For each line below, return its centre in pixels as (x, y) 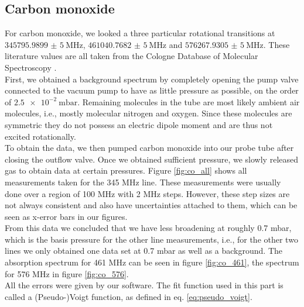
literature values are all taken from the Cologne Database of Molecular (131, 56)
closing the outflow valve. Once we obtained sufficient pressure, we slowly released (152, 159)
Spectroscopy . (31, 67)
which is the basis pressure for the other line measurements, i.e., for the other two (151, 239)
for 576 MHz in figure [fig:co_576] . (67, 273)
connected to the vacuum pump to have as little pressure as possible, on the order (152, 90)
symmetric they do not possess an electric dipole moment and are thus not (139, 124)
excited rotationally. (40, 136)
